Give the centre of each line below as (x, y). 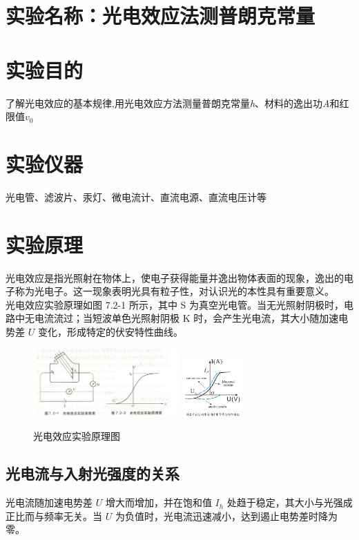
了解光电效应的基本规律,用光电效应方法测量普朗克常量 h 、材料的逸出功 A (168, 103)
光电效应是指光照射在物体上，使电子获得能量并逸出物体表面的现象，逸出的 (175, 277)
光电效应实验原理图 (77, 436)
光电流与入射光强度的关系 (93, 473)
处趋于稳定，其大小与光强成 (290, 502)
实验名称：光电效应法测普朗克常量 (161, 16)
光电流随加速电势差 (49, 502)
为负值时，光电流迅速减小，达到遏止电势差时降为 (226, 515)
